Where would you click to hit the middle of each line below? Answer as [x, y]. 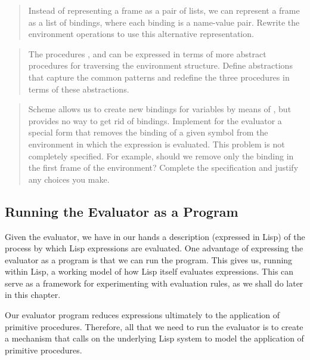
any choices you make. [69, 179]
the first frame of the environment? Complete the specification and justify [163, 167]
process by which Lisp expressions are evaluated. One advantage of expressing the [154, 248]
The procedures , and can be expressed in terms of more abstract [147, 53]
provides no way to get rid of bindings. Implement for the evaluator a [155, 120]
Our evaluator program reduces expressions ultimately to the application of [142, 315]
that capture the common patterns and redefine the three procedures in [159, 77]
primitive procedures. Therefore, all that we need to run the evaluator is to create [154, 326]
